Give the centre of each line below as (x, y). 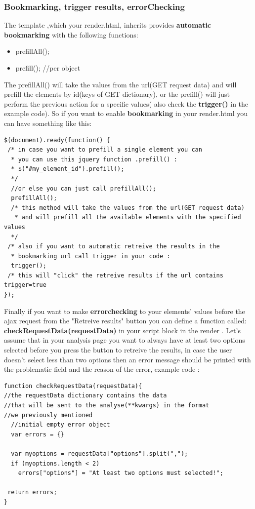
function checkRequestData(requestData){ (73, 386)
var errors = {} (38, 434)
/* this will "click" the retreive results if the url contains (115, 275)
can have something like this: (48, 123)
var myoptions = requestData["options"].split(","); (100, 453)
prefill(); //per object (48, 68)
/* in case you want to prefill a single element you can (105, 150)
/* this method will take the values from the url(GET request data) (128, 208)
